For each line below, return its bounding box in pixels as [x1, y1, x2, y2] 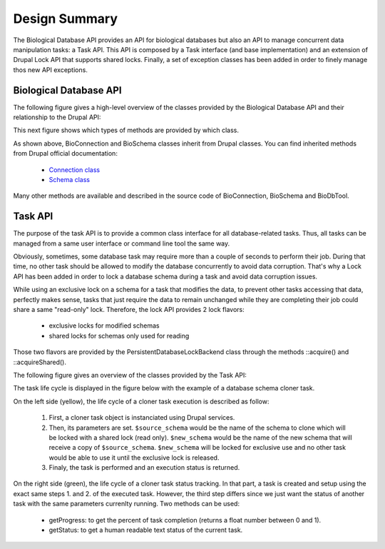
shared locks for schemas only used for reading [48, 331, 190, 340]
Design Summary [13, 11, 118, 26]
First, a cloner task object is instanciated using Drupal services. [48, 413, 235, 422]
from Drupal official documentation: [13, 149, 118, 158]
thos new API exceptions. [13, 65, 88, 74]
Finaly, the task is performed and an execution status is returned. [48, 463, 240, 472]
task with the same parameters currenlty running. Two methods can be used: [13, 500, 240, 508]
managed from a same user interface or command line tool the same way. [13, 239, 230, 248]
